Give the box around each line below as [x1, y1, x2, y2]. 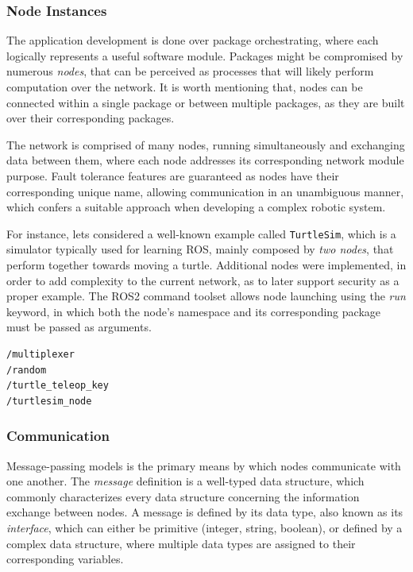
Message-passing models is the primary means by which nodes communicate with [6, 457, 401, 473]
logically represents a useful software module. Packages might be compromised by [6, 47, 403, 64]
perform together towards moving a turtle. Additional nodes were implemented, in [6, 257, 407, 272]
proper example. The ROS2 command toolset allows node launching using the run [6, 288, 406, 304]
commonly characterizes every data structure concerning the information [6, 488, 360, 504]
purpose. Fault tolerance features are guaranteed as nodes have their [6, 167, 339, 184]
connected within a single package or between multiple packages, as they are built [6, 94, 405, 110]
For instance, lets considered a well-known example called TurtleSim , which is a [6, 225, 396, 242]
